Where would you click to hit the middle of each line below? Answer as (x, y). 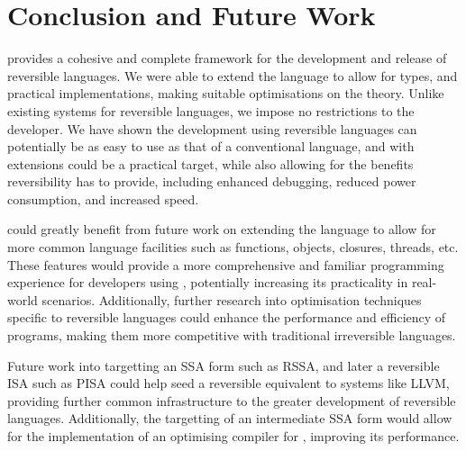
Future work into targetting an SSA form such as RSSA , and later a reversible (224, 365)
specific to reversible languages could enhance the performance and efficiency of (227, 317)
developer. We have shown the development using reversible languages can (212, 128)
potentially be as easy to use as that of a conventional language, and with (211, 146)
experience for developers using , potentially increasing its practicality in (208, 282)
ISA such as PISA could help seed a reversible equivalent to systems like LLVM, (228, 383)
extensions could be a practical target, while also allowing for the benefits (210, 163)
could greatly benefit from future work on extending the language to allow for (222, 229)
